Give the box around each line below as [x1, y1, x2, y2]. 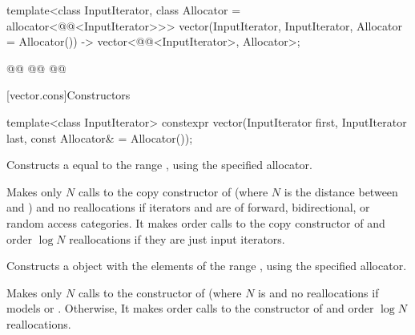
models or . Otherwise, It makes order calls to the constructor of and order [6, 300, 374, 317]
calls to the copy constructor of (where [78, 183, 268, 200]
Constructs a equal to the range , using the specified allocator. [6, 156, 312, 173]
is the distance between [284, 183, 398, 200]
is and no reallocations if [258, 284, 379, 301]
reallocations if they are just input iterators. [69, 230, 285, 247]
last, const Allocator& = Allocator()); [6, 129, 193, 146]
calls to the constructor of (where [78, 284, 242, 301]
